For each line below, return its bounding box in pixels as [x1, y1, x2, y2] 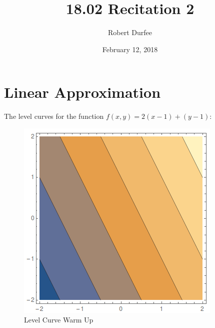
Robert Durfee [108, 27, 152, 38]
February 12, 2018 [102, 44, 158, 54]
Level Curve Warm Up [24, 314, 93, 325]
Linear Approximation [4, 82, 161, 102]
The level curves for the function [4, 111, 104, 121]
